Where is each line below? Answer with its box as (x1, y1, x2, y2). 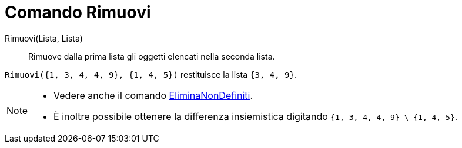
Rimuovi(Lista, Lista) (5, 33, 83, 43)
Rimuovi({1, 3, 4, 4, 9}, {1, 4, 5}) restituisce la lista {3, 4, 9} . (5, 69, 297, 80)
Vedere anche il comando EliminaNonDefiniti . (53, 89, 253, 101)
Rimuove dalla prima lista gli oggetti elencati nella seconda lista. (28, 51, 275, 61)
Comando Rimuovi (5, 2, 151, 22)
